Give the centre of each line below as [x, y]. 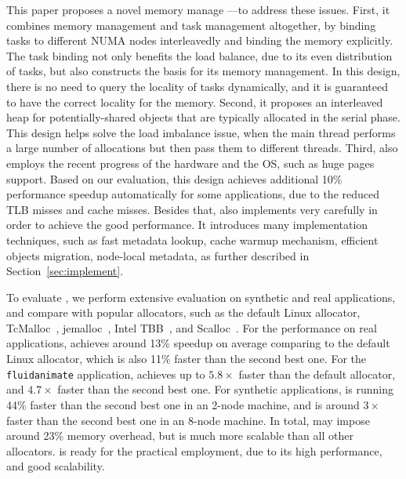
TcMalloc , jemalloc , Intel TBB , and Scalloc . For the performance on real [192, 327]
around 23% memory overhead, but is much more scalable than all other [180, 435]
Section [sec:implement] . [65, 271]
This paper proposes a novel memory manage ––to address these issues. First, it [198, 9]
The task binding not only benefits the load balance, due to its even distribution [199, 55]
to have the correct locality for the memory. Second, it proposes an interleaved [195, 102]
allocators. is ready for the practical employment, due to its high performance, [194, 450]
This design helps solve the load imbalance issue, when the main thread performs [201, 132]
